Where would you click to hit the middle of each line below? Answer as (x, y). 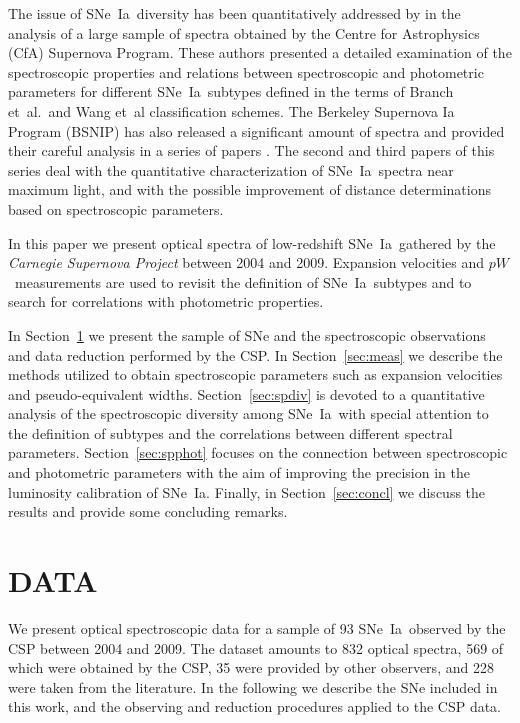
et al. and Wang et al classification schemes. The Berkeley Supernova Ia (231, 110)
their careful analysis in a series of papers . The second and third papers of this (251, 150)
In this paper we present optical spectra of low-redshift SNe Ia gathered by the (252, 242)
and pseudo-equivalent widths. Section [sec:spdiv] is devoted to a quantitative (246, 393)
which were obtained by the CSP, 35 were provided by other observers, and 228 (251, 667)
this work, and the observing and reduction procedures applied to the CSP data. (255, 706)
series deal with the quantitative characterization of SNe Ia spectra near (231, 169)
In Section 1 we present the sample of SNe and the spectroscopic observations (247, 334)
